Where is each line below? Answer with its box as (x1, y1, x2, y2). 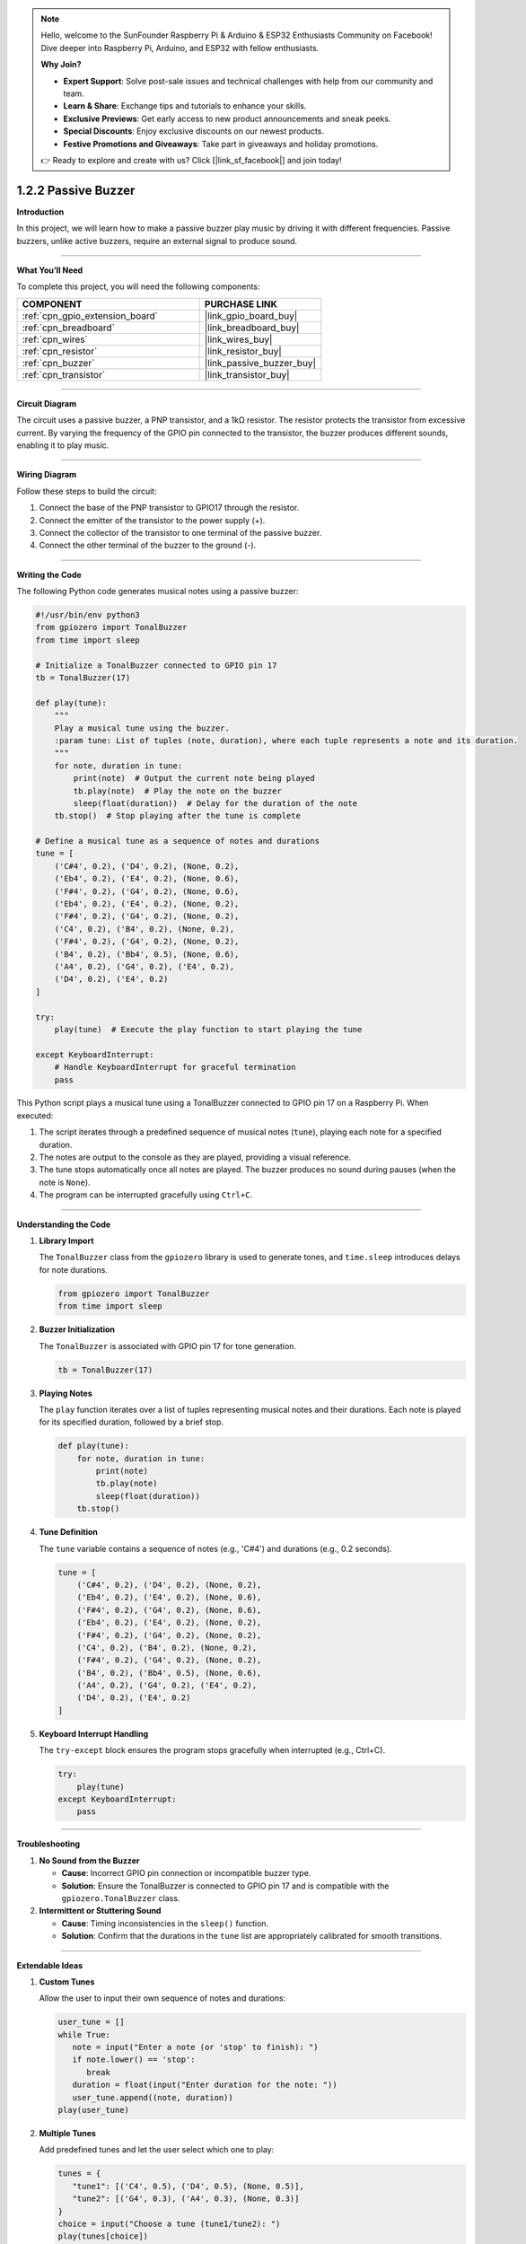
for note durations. (39, 1264, 108, 1275)
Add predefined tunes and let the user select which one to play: (39, 2144, 275, 2155)
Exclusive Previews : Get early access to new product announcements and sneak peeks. (63, 113, 391, 124)
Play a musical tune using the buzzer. (54, 723, 231, 733)
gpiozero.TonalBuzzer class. (61, 1892, 180, 1903)
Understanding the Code (16, 1219, 111, 1230)
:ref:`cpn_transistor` (22, 368, 106, 381)
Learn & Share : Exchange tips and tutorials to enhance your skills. (63, 101, 307, 111)
